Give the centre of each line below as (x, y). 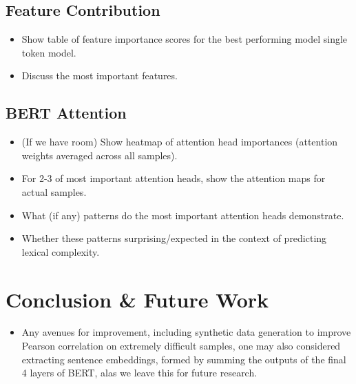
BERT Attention (66, 113)
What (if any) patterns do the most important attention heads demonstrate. (183, 215)
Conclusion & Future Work (137, 299)
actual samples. (54, 191)
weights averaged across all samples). (100, 155)
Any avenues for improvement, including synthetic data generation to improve (186, 332)
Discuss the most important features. (100, 75)
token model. (49, 52)
